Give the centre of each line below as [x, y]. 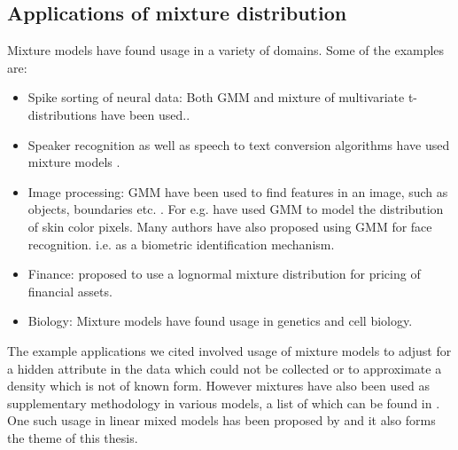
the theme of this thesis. [73, 437]
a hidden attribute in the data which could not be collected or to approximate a [225, 368]
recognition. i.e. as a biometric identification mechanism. [181, 244]
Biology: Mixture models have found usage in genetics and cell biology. [220, 321]
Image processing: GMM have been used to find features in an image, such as [238, 191]
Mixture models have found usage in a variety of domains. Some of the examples [226, 50]
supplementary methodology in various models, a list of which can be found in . [224, 403]
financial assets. [70, 291]
